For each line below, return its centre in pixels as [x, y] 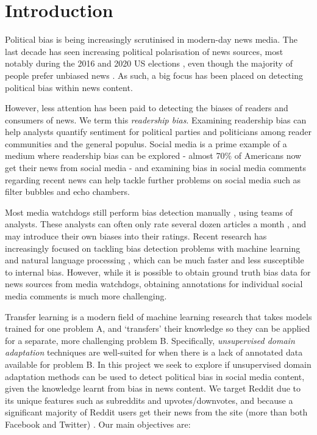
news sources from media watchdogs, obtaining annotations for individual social [154, 284]
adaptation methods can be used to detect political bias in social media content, [155, 376]
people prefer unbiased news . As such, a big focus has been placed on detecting [154, 75]
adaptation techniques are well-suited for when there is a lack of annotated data [154, 352]
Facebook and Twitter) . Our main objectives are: [98, 424]
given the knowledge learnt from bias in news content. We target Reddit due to [153, 388]
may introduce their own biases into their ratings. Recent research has [136, 236]
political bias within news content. [69, 87]
